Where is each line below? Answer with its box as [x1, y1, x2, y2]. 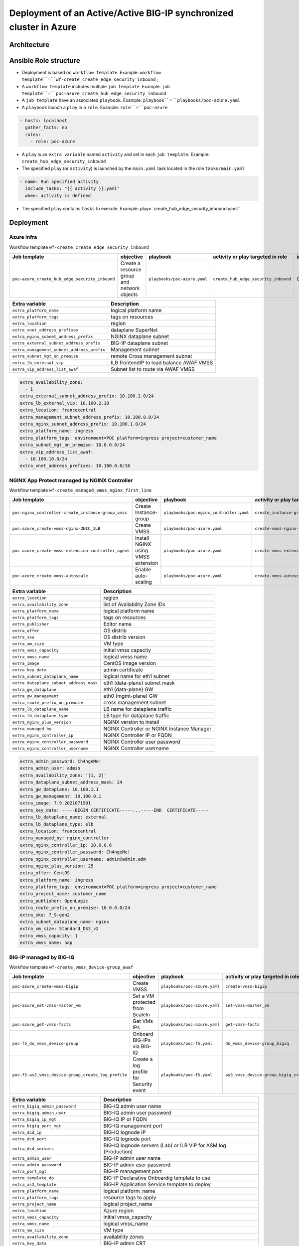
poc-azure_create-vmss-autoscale [12, 573, 88, 578]
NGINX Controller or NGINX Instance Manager [103, 725, 212, 732]
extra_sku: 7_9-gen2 [19, 912, 70, 918]
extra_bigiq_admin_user [12, 1110, 66, 1115]
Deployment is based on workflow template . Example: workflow [21, 69, 161, 75]
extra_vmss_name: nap [19, 940, 73, 945]
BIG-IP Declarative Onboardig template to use [103, 1174, 211, 1181]
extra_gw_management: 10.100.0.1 [19, 793, 102, 799]
